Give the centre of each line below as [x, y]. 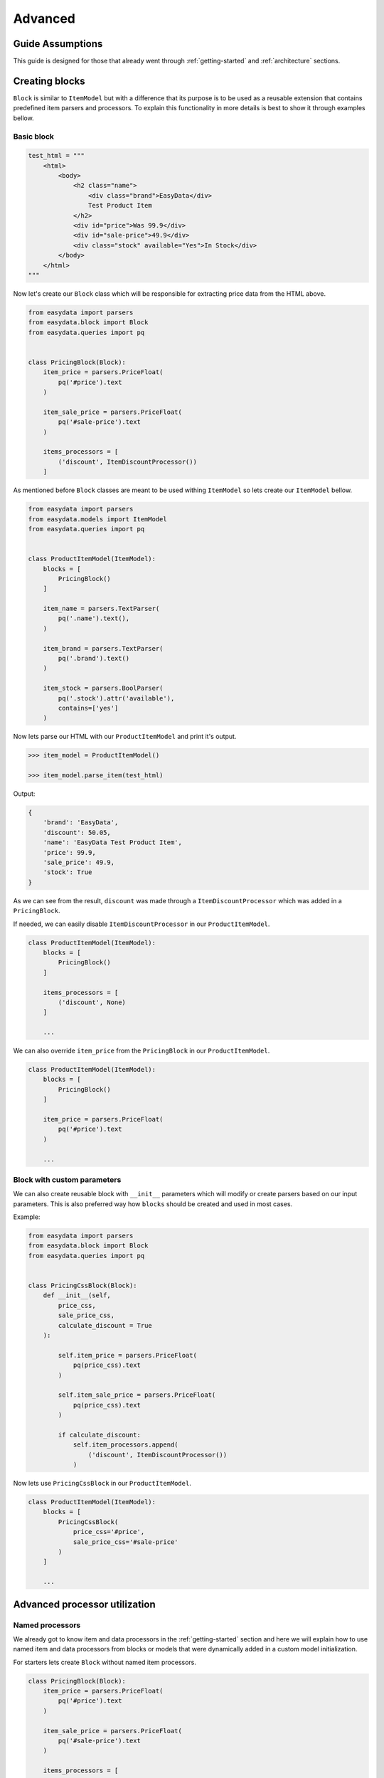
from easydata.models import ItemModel [97, 519]
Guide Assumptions [58, 44]
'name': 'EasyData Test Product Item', [113, 842]
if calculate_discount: [100, 1434]
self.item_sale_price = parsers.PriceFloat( [137, 1395]
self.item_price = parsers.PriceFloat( [127, 1355]
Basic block [34, 137]
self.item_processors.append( [126, 1445]
